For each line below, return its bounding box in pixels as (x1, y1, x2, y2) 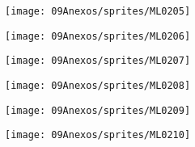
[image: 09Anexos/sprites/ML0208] (5, 79, 191, 91)
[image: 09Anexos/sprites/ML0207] (5, 55, 191, 67)
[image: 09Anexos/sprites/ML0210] (5, 129, 191, 141)
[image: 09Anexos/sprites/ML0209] (5, 104, 191, 116)
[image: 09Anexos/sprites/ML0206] (5, 30, 191, 42)
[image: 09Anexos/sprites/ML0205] (5, 6, 191, 17)
